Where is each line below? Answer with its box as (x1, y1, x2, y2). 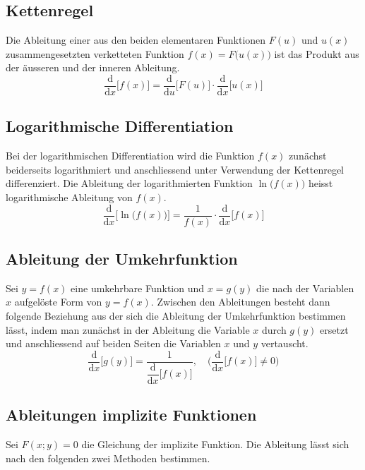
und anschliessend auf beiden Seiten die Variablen (6, 336, 221, 351)
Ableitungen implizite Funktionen (6, 404, 257, 426)
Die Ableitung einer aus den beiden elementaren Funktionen (6, 32, 266, 47)
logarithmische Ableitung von (6, 190, 133, 205)
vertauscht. (261, 336, 309, 351)
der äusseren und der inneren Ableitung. (6, 60, 180, 75)
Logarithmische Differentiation (6, 115, 234, 137)
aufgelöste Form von (14, 294, 102, 309)
